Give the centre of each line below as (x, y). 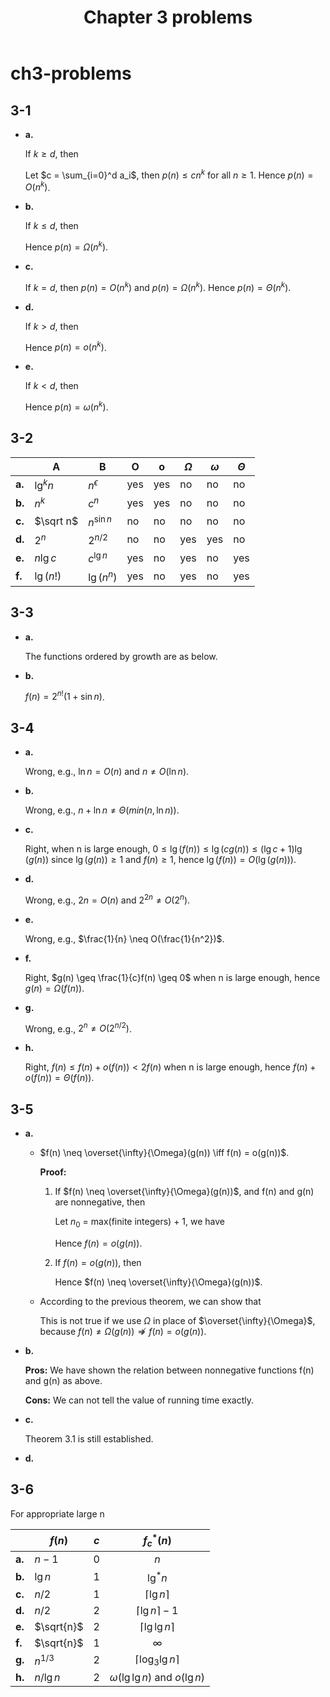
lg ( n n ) (103, 576)
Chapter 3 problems (168, 17)
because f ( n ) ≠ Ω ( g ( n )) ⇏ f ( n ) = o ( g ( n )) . (123, 1331)
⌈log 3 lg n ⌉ (157, 1660)
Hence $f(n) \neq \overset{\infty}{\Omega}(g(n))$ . (158, 1282)
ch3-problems (71, 73)
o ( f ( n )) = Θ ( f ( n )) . (59, 1078)
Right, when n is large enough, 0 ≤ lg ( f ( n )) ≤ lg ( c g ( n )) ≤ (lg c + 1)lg (163, 849)
